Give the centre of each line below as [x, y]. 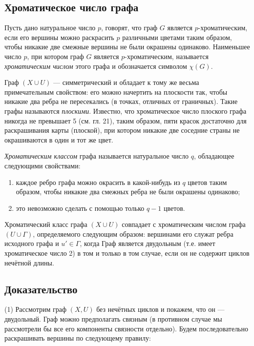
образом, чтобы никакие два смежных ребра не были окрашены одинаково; [128, 192]
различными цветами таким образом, [177, 37]
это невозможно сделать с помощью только [80, 208]
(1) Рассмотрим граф [35, 309]
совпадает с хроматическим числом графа [184, 224]
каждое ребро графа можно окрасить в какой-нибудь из [98, 182]
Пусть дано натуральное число [50, 28]
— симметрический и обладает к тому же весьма [126, 82]
